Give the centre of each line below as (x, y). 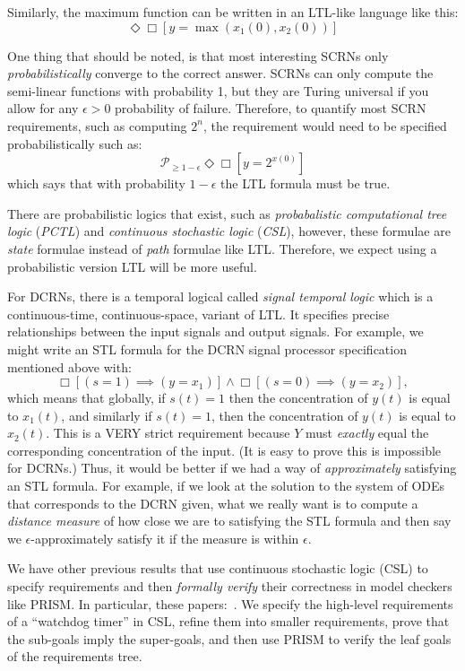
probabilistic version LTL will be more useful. (132, 266)
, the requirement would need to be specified (325, 125)
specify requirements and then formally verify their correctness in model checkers (230, 586)
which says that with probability (96, 183)
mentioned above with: (69, 366)
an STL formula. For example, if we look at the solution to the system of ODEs (226, 486)
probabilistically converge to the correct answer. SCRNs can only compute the (220, 73)
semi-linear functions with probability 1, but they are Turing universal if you (218, 90)
